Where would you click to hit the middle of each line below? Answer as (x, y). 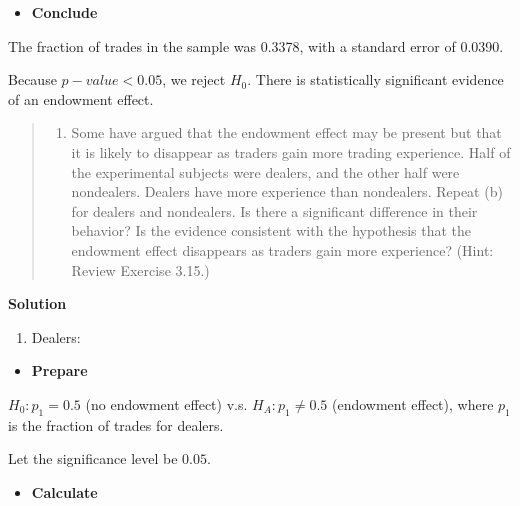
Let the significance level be (93, 458)
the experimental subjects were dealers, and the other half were (265, 171)
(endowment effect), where (412, 403)
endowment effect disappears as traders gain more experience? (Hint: (282, 249)
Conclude (64, 12)
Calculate (64, 491)
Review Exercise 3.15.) (140, 269)
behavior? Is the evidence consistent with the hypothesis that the (271, 230)
